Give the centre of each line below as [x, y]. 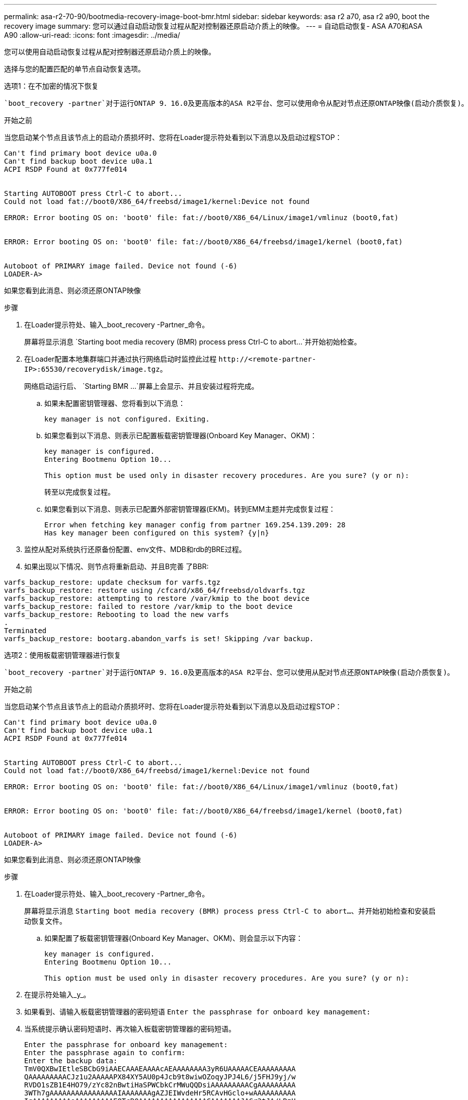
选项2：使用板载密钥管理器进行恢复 [63, 655]
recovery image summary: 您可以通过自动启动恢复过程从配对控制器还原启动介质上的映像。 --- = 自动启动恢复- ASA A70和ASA [213, 26]
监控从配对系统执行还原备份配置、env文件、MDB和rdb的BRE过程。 [135, 549]
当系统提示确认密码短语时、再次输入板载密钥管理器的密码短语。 [130, 1029]
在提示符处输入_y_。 [57, 994]
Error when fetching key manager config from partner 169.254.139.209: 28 [195, 525]
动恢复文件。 [45, 921]
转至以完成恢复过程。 [80, 492]
